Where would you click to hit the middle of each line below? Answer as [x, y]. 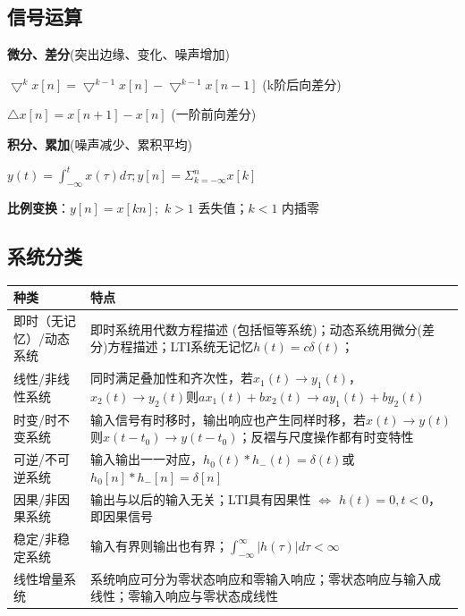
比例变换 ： [38, 207]
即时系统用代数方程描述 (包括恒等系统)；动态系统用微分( [257, 329]
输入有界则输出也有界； [160, 546]
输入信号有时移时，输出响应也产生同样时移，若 [228, 419]
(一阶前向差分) [214, 114]
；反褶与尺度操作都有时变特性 [326, 437]
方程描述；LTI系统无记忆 [181, 346]
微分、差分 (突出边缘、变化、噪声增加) [118, 54]
